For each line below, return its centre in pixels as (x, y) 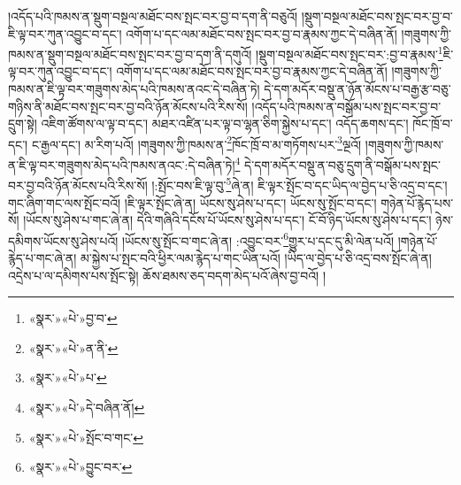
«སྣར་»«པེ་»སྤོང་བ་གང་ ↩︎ (86, 437)
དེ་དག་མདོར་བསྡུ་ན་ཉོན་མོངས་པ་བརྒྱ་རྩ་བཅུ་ (357, 89)
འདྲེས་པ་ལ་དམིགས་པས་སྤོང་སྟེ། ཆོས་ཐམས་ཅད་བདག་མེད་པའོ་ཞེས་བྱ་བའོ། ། (167, 275)
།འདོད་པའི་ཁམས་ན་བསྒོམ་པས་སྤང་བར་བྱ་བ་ (346, 106)
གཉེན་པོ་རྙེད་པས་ (417, 202)
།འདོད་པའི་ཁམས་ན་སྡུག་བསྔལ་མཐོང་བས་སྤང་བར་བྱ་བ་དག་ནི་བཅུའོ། (153, 16)
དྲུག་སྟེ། (23, 123)
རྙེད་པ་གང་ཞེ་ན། (42, 258)
